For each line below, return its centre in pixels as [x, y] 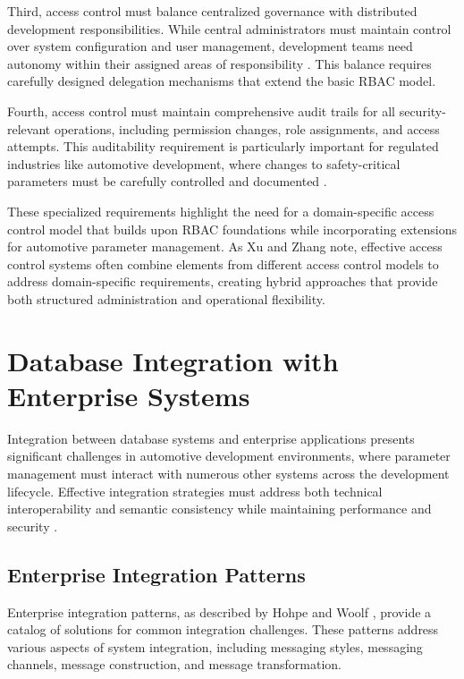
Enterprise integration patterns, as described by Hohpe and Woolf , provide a [219, 611]
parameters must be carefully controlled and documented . [167, 181]
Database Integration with [173, 360]
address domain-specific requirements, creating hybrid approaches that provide [223, 281]
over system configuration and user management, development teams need [210, 46]
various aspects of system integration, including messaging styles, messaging [215, 646]
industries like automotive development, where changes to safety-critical [204, 163]
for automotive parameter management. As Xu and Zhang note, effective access [225, 246]
